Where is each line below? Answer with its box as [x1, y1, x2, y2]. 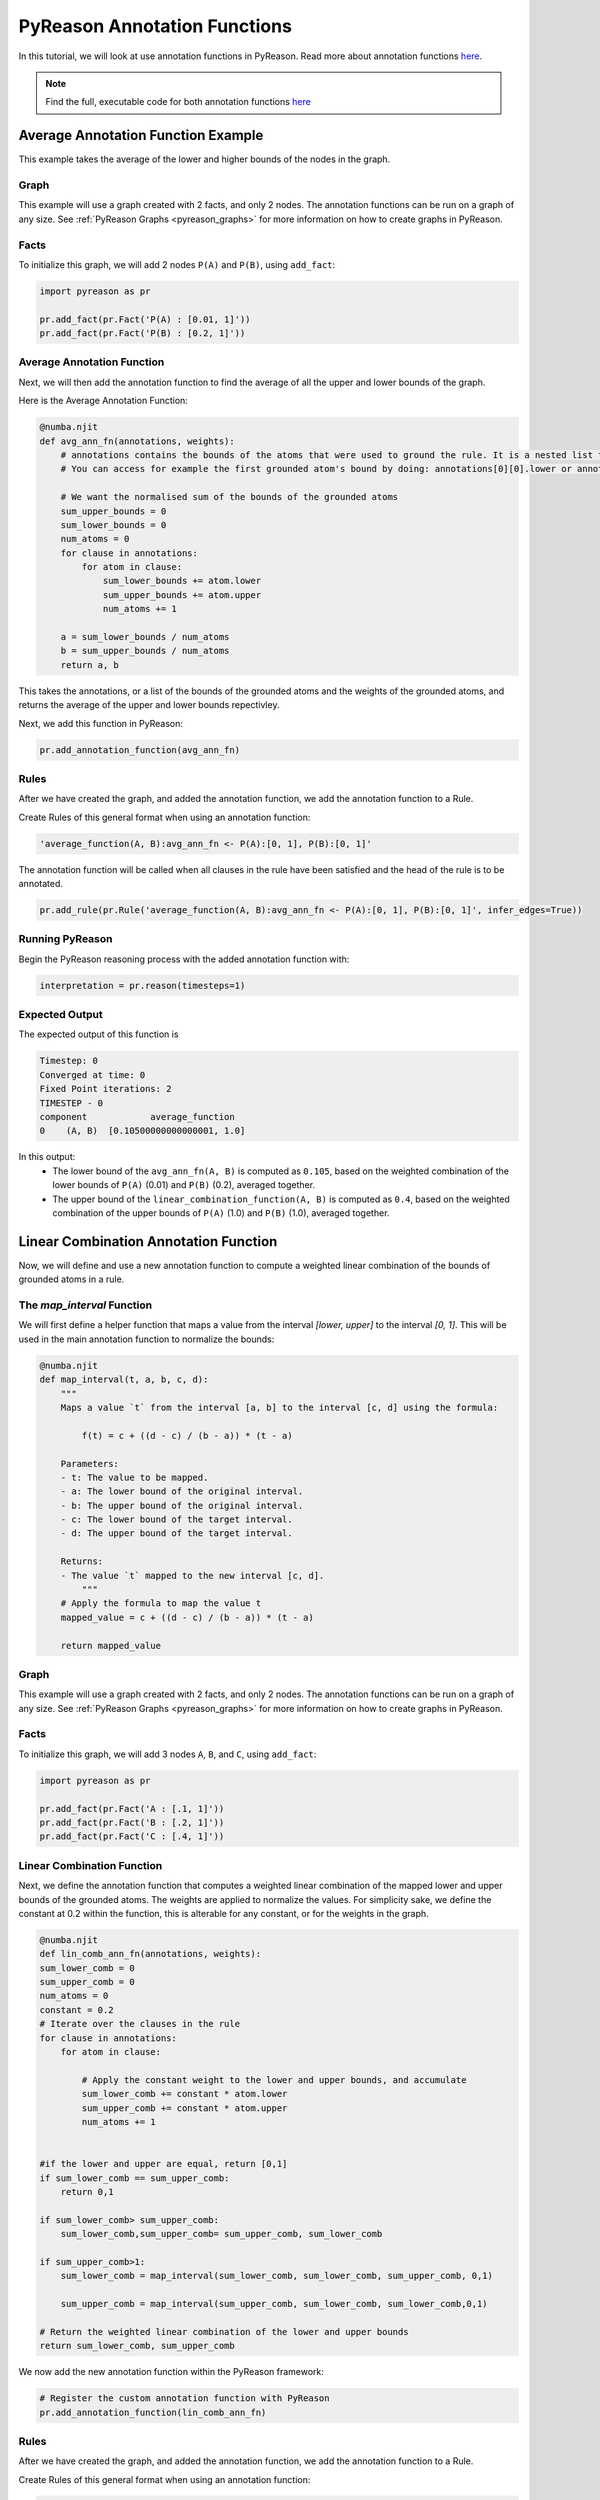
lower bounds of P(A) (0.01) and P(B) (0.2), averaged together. [52, 1179, 315, 1191]
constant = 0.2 [39, 2004, 114, 2015]
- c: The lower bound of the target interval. [60, 1514, 294, 1525]
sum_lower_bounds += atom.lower [102, 575, 262, 587]
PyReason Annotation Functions [18, 15, 292, 37]
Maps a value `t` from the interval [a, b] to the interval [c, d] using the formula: [60, 1401, 499, 1413]
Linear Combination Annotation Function [18, 1233, 278, 1250]
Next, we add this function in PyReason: [18, 717, 184, 729]
